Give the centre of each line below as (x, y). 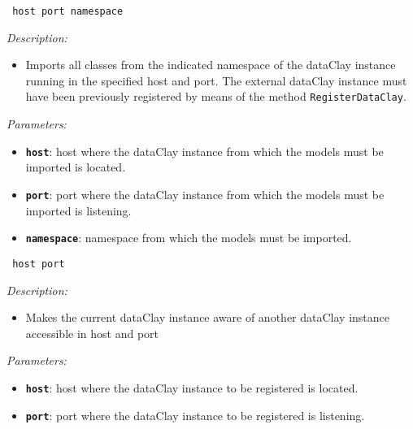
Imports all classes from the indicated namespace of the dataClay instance (211, 65)
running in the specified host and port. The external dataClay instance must (216, 80)
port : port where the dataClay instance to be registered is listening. (195, 415)
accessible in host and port (92, 333)
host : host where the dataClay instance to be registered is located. (192, 387)
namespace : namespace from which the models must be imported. (189, 238)
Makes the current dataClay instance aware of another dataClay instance (207, 317)
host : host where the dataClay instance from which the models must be (204, 151)
